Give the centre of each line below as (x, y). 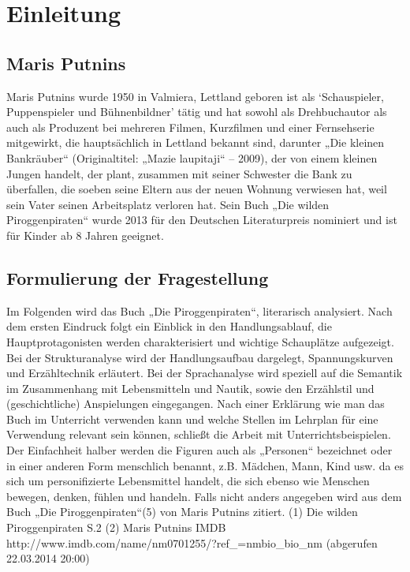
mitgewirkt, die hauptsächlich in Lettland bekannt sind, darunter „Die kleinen (196, 142)
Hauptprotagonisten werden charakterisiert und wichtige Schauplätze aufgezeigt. (200, 341)
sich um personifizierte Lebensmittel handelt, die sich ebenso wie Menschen (188, 481)
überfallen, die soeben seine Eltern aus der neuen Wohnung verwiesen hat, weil (197, 189)
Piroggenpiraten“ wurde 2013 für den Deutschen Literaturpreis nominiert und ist (202, 220)
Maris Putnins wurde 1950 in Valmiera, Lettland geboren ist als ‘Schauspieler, (195, 96)
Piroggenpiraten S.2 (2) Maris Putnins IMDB (116, 527)
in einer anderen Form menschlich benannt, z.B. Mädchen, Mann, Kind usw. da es (205, 465)
